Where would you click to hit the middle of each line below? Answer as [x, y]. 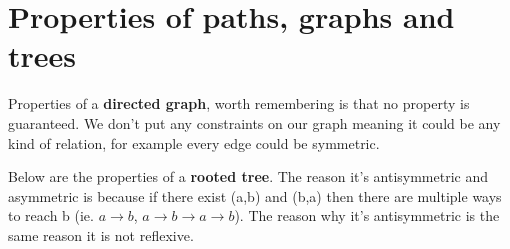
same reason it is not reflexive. [101, 234]
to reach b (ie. [51, 215]
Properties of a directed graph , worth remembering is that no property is [239, 103]
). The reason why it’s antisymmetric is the [367, 215]
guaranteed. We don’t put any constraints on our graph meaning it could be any [254, 122]
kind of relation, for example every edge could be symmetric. [194, 142]
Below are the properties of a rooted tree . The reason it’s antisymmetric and [248, 176]
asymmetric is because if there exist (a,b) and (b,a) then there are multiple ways [255, 195]
